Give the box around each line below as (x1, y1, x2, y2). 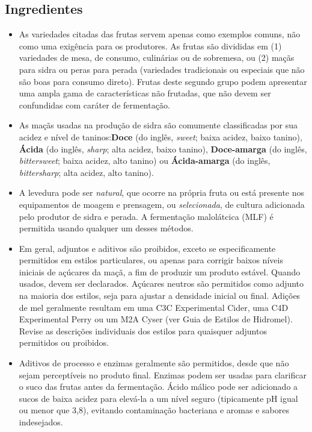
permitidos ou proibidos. (19, 336, 109, 349)
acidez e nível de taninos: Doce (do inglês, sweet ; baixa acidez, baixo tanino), (19, 130, 302, 143)
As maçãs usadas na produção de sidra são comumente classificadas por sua (19, 119, 298, 131)
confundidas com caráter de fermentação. (19, 98, 170, 111)
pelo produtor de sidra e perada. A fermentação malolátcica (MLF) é (19, 210, 274, 222)
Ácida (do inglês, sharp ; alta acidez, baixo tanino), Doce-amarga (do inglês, (19, 142, 307, 155)
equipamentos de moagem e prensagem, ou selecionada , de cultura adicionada (19, 198, 305, 210)
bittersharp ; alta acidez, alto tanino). (19, 166, 154, 178)
